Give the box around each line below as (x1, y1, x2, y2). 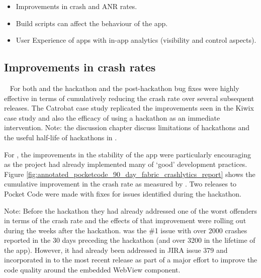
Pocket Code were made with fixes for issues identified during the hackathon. (4, 188, 241, 199)
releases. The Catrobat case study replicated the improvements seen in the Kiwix (4, 103, 254, 113)
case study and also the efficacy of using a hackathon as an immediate (4, 112, 220, 123)
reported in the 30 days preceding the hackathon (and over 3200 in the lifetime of (4, 235, 255, 245)
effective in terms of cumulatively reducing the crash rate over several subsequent (4, 92, 254, 103)
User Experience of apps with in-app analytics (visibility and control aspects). (16, 35, 256, 45)
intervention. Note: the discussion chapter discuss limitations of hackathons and (4, 122, 249, 133)
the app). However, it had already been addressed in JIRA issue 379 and (4, 244, 228, 255)
